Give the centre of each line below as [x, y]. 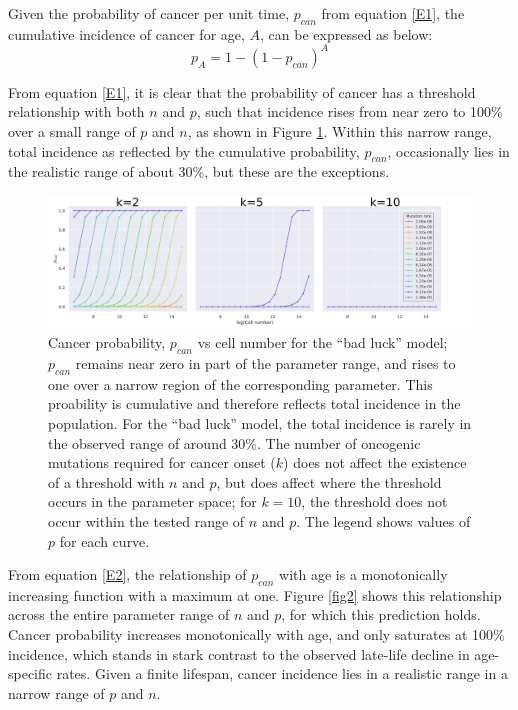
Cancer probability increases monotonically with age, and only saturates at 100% [256, 634]
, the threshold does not [374, 501]
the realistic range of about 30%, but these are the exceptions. [199, 171]
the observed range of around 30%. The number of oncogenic [234, 442]
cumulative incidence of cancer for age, [126, 33]
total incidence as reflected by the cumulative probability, [184, 150]
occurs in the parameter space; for [152, 501]
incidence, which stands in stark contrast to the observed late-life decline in [239, 653]
